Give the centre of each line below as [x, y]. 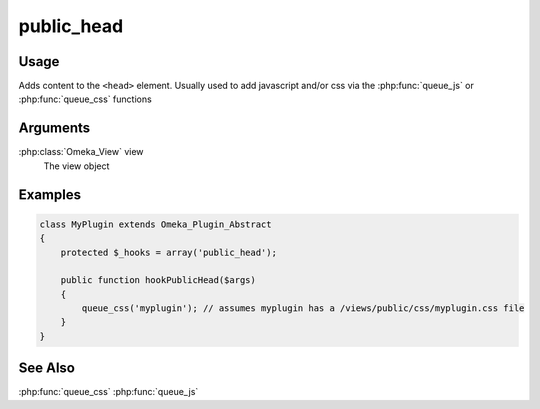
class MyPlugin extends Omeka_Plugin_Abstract [155, 224]
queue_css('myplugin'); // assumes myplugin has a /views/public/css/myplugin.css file [303, 308]
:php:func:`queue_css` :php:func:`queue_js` [108, 392]
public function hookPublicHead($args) [158, 280]
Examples [50, 194]
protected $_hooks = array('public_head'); [168, 252]
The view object [76, 166]
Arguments [54, 128]
